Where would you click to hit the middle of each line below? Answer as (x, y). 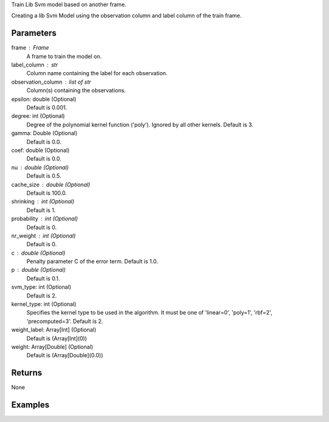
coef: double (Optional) (41, 150)
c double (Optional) (38, 253)
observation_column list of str (51, 82)
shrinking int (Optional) (43, 202)
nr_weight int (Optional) (44, 236)
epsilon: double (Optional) (44, 99)
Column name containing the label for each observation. (97, 73)
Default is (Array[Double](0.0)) (65, 355)
